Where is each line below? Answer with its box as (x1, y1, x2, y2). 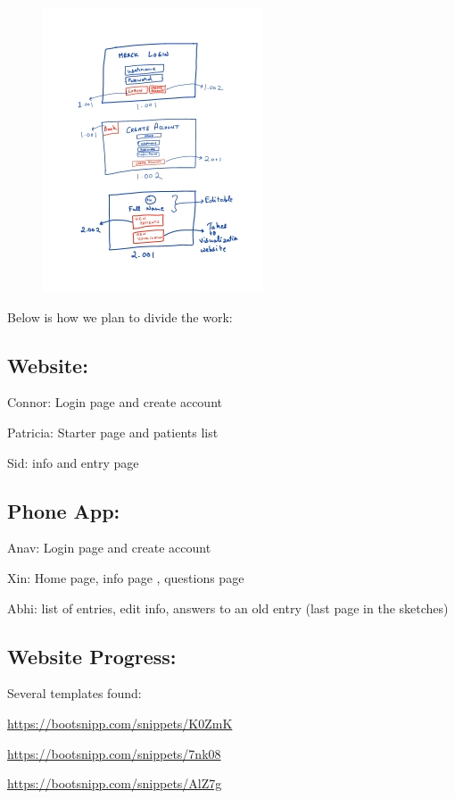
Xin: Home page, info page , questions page (7, 568, 244, 587)
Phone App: (7, 496, 120, 524)
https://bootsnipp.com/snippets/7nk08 (7, 744, 221, 762)
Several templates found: (7, 684, 142, 703)
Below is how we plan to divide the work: (7, 307, 233, 326)
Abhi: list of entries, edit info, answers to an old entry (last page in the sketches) (7, 598, 449, 617)
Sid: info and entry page (7, 453, 139, 471)
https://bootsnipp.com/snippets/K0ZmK (7, 713, 233, 732)
